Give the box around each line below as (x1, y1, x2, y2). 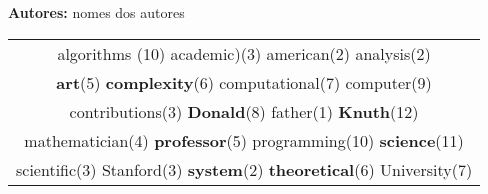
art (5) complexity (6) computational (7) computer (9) (56, 70, 432, 94)
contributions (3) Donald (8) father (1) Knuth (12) (69, 99, 419, 123)
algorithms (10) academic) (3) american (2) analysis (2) (57, 41, 431, 65)
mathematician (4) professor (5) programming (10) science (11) (24, 128, 464, 152)
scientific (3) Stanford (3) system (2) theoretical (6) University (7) (16, 157, 473, 181)
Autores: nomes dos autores (8, 2, 185, 22)
